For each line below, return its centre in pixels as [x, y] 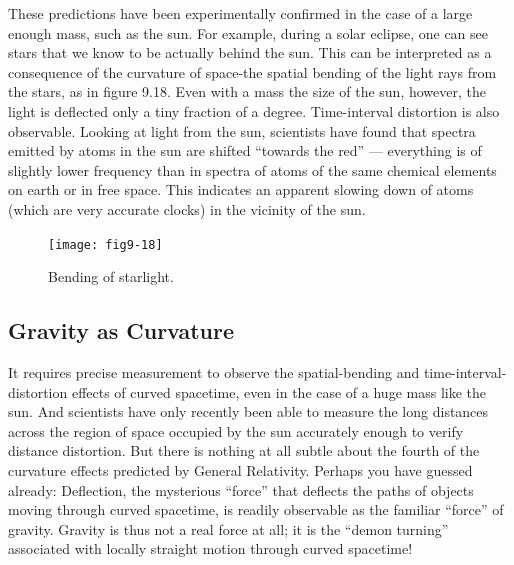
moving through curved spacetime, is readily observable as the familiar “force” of [256, 509]
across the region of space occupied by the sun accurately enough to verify [236, 430]
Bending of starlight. [111, 276]
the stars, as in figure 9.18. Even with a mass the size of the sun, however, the [247, 91]
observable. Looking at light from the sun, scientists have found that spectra [242, 130]
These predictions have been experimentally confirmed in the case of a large [240, 13]
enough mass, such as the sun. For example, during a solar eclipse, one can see [248, 32]
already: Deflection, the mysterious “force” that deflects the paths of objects [241, 489]
